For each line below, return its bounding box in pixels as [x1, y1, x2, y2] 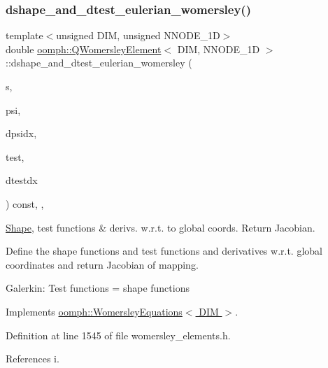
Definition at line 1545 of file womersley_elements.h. [6, 327, 231, 342]
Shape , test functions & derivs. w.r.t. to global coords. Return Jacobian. [6, 220, 315, 234]
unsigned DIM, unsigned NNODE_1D [56, 28, 220, 43]
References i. [6, 351, 59, 366]
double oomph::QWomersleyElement [6, 41, 162, 56]
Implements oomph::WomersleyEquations [6, 304, 183, 318]
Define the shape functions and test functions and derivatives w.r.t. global [6, 243, 322, 258]
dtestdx [6, 173, 38, 187]
